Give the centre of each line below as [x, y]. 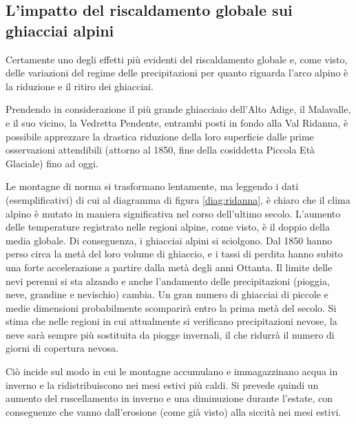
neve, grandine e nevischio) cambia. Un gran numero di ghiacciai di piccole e [167, 294]
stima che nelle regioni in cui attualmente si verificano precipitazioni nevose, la [171, 321]
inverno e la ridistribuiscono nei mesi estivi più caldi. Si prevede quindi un [162, 384]
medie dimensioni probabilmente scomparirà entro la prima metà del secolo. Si [171, 307]
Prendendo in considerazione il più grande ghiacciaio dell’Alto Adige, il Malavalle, [178, 109]
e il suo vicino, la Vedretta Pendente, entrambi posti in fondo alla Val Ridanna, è [177, 122]
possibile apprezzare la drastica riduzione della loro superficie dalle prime [160, 136]
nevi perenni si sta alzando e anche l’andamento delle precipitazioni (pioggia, [168, 280]
